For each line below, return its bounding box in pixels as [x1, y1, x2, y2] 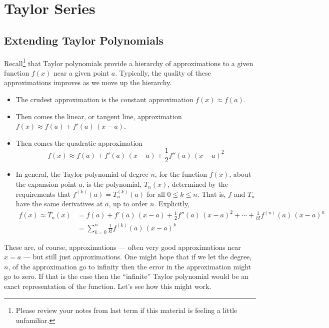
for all [146, 188, 165, 199]
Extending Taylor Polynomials [4, 32, 164, 48]
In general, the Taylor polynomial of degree [15, 169, 148, 179]
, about [229, 169, 251, 179]
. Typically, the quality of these [115, 67, 211, 78]
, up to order [108, 198, 148, 209]
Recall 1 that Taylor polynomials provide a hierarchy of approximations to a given [4, 56, 253, 68]
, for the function [154, 169, 207, 179]
